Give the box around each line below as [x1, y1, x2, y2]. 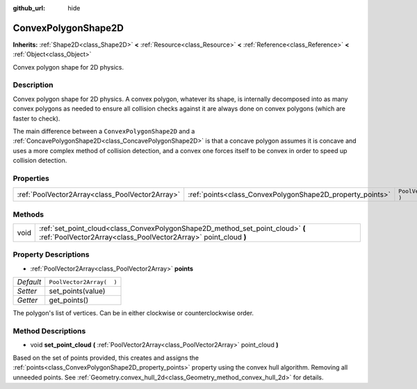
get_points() [49, 296, 89, 305]
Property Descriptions [13, 250, 90, 260]
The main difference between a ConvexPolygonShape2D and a [13, 127, 195, 135]
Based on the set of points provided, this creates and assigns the [13, 354, 199, 362]
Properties [13, 173, 50, 183]
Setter [17, 286, 38, 296]
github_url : [13, 4, 45, 12]
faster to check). [13, 114, 60, 122]
